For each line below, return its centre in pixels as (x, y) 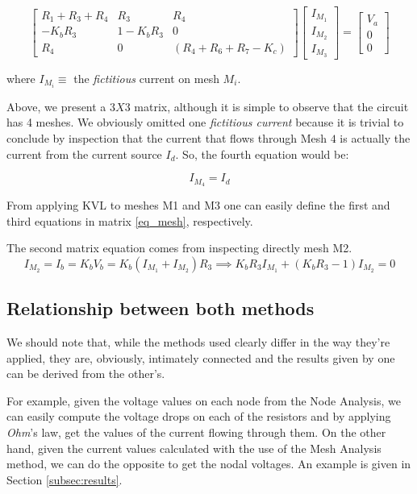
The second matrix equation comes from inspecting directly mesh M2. (179, 248)
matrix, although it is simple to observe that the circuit (271, 106)
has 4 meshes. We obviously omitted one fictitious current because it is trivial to (205, 122)
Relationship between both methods (161, 308)
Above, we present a (56, 106)
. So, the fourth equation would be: (262, 154)
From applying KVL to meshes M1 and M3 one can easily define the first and (198, 205)
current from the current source (84, 154)
